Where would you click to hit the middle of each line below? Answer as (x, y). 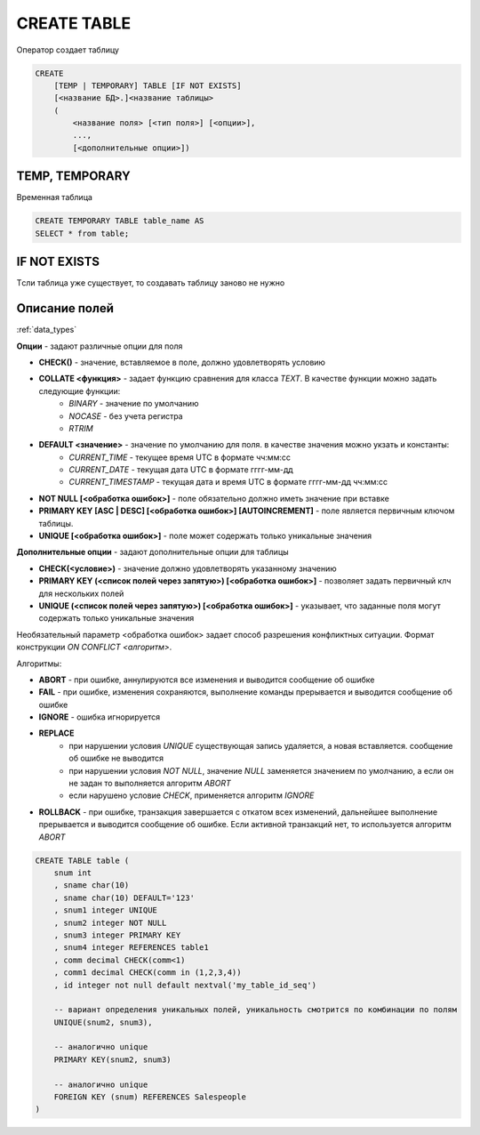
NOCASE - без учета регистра (126, 416)
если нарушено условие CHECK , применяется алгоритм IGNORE (192, 795)
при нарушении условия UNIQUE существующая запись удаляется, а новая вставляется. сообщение (261, 745)
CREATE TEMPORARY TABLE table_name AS (120, 221)
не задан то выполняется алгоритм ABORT (150, 784)
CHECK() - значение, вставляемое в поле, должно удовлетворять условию (182, 362)
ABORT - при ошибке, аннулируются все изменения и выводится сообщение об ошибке (207, 680)
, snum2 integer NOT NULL (110, 922)
